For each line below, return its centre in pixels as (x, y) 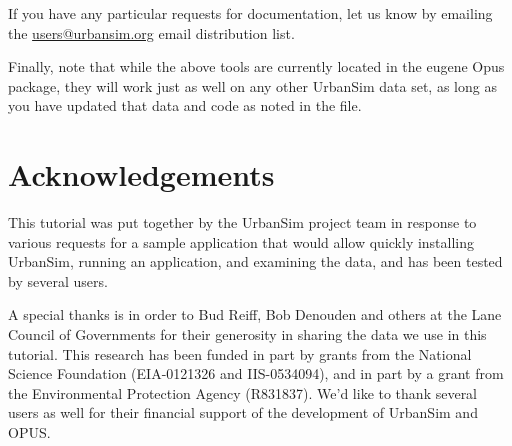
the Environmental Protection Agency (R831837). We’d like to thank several (243, 392)
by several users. (58, 280)
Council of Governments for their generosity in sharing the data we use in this (247, 334)
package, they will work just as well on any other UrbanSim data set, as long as (252, 85)
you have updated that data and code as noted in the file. (185, 105)
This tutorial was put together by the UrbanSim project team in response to (242, 222)
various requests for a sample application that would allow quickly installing (241, 241)
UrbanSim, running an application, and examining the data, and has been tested (255, 261)
